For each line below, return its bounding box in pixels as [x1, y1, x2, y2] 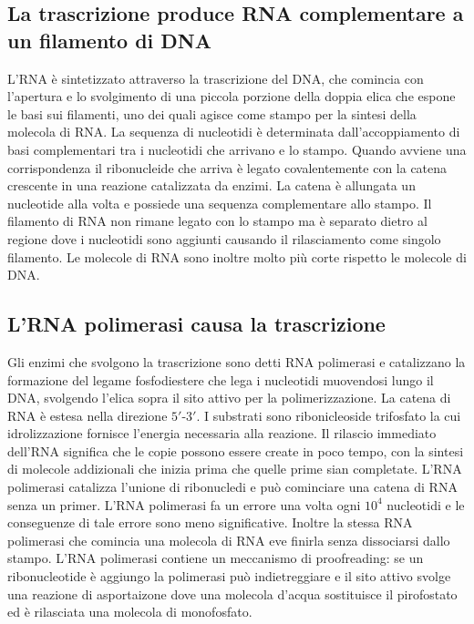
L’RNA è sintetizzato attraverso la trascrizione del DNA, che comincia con [7, 68, 424, 87]
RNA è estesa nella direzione [7, 405, 168, 425]
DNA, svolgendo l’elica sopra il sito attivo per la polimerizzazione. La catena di [7, 388, 451, 407]
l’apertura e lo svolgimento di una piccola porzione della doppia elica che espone [7, 87, 456, 106]
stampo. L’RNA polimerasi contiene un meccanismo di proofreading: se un [7, 548, 424, 568]
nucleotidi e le [386, 495, 465, 514]
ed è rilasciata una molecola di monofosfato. [7, 602, 252, 621]
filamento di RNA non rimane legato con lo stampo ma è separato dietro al [7, 211, 428, 230]
